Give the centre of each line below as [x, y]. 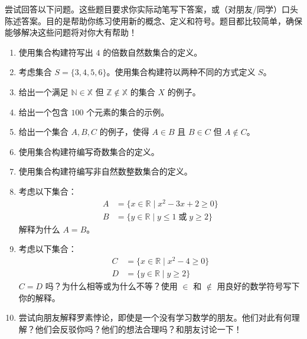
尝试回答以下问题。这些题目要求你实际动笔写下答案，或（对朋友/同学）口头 [151, 9]
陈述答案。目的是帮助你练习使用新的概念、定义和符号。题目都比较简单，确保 [153, 20]
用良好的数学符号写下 [258, 286]
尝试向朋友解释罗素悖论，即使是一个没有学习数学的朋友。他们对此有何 [155, 317]
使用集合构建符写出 [56, 52]
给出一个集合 [43, 132]
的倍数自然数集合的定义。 [153, 52]
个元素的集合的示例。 [128, 112]
